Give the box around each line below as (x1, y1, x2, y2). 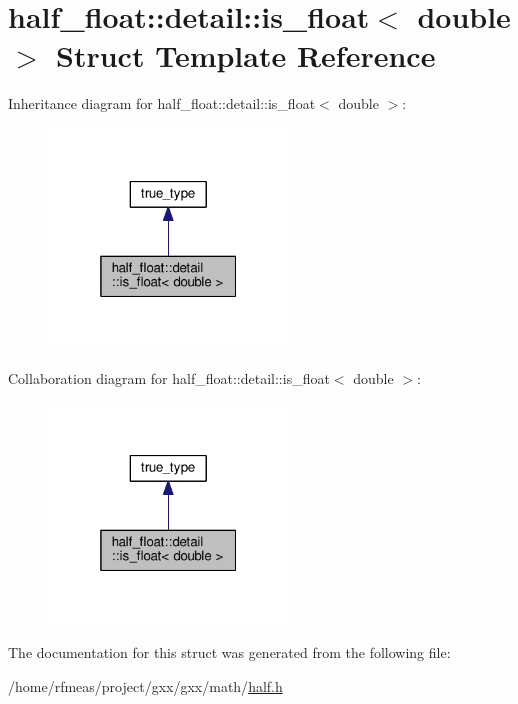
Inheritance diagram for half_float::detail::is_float (8, 93, 316, 114)
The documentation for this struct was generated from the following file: (8, 642, 451, 663)
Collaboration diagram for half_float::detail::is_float (8, 367, 330, 388)
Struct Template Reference (56, 35, 436, 76)
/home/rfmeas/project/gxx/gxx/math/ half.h (8, 675, 283, 696)
